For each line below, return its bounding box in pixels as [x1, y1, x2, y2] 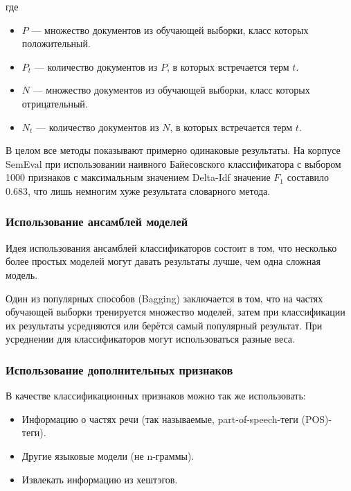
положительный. [21, 36, 91, 51]
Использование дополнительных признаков [6, 361, 233, 378]
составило [287, 170, 330, 184]
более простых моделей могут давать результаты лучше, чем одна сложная [6, 254, 321, 268]
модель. [6, 267, 38, 282]
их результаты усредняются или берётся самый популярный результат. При [6, 318, 323, 332]
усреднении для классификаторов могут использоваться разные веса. [6, 331, 295, 346]
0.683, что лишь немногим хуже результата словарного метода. [6, 183, 271, 198]
